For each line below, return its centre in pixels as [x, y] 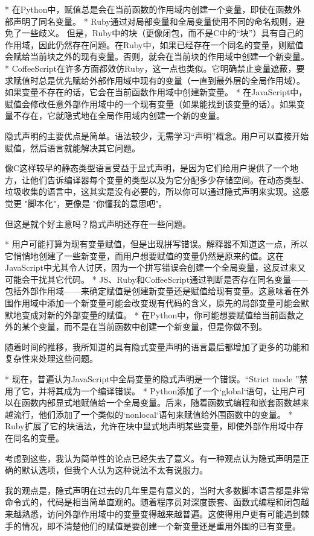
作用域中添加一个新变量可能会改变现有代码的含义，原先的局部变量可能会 [157, 303]
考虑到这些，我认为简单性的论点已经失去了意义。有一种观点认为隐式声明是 [153, 458]
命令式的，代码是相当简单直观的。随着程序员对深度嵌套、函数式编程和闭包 [153, 502]
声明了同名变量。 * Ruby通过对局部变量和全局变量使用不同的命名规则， [155, 21]
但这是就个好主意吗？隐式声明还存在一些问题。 [98, 223]
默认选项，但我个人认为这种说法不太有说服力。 [114, 470]
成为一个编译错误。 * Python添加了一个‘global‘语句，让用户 [180, 390]
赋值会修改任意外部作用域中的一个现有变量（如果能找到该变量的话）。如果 [151, 103]
